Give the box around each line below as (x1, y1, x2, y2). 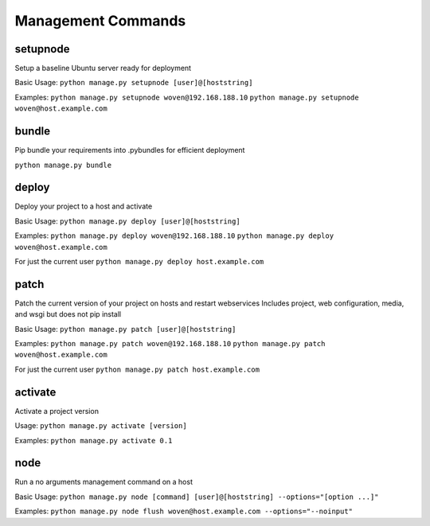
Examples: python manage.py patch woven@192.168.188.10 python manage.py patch (14, 339, 326, 349)
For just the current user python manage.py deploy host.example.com (14, 257, 264, 266)
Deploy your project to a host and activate (14, 201, 153, 211)
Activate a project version (14, 406, 100, 415)
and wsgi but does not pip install (14, 310, 122, 319)
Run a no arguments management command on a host (14, 477, 193, 487)
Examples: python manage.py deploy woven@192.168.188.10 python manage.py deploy (14, 231, 334, 240)
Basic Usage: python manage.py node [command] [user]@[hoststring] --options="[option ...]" (14, 492, 379, 501)
